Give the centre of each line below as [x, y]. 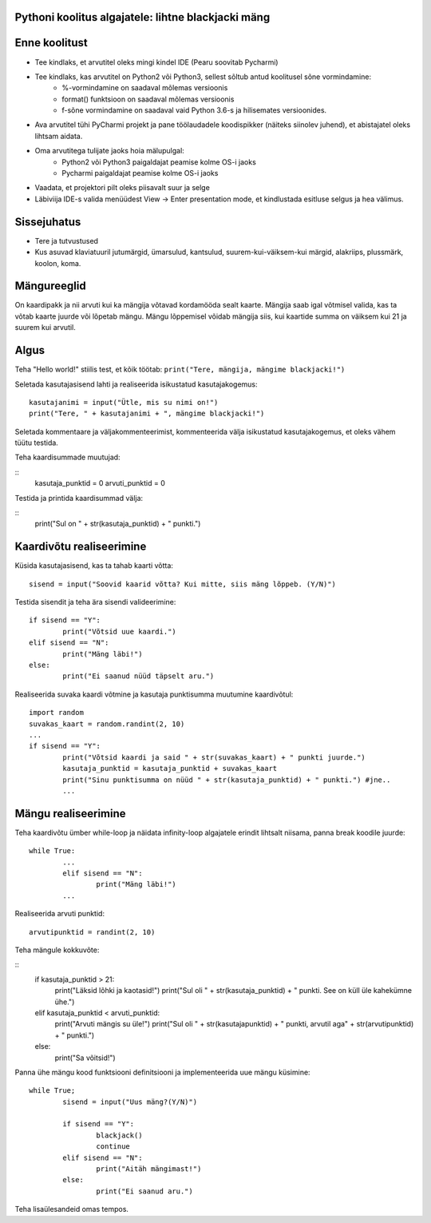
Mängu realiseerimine [71, 814]
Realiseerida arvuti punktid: [60, 914]
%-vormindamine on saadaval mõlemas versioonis [145, 88]
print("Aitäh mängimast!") [149, 1169]
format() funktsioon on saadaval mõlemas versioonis [148, 99]
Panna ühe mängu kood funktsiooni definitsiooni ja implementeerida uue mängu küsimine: [162, 1072]
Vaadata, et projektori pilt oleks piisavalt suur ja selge [123, 188]
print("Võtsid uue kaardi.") [120, 631]
